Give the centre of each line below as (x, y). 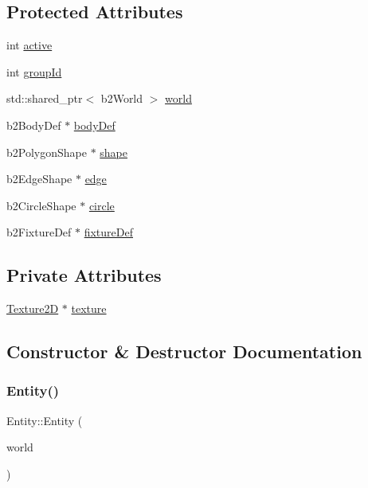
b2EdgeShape (39, 179)
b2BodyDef (34, 125)
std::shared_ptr (45, 98)
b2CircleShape (41, 205)
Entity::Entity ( (45, 420)
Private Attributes (84, 275)
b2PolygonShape (47, 152)
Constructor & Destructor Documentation (184, 351)
